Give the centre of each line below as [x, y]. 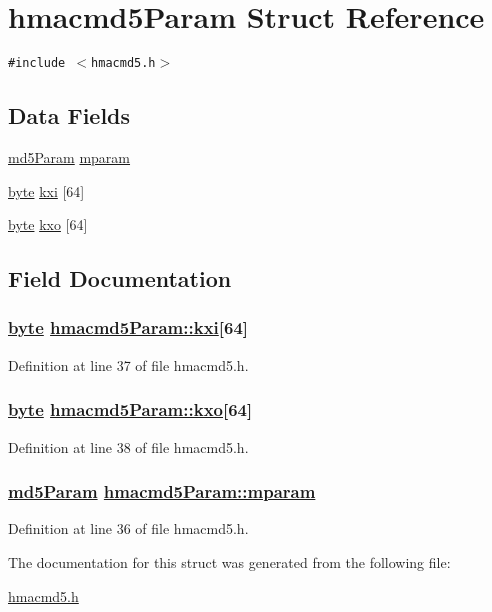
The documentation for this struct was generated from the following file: [229, 561]
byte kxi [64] [46, 190]
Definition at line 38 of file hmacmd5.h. [128, 446]
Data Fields [69, 115]
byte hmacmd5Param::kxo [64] [130, 409]
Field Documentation [120, 278]
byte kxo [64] [48, 224]
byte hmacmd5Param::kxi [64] [128, 327]
